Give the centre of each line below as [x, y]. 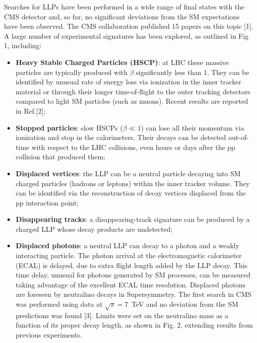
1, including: [23, 45]
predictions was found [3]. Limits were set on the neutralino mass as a [122, 315]
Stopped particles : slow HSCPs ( [69, 127]
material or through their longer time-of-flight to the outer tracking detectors [133, 91]
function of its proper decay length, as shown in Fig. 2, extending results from [134, 325]
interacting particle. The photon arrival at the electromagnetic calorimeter [129, 255]
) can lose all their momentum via [193, 127]
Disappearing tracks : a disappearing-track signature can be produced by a [133, 219]
